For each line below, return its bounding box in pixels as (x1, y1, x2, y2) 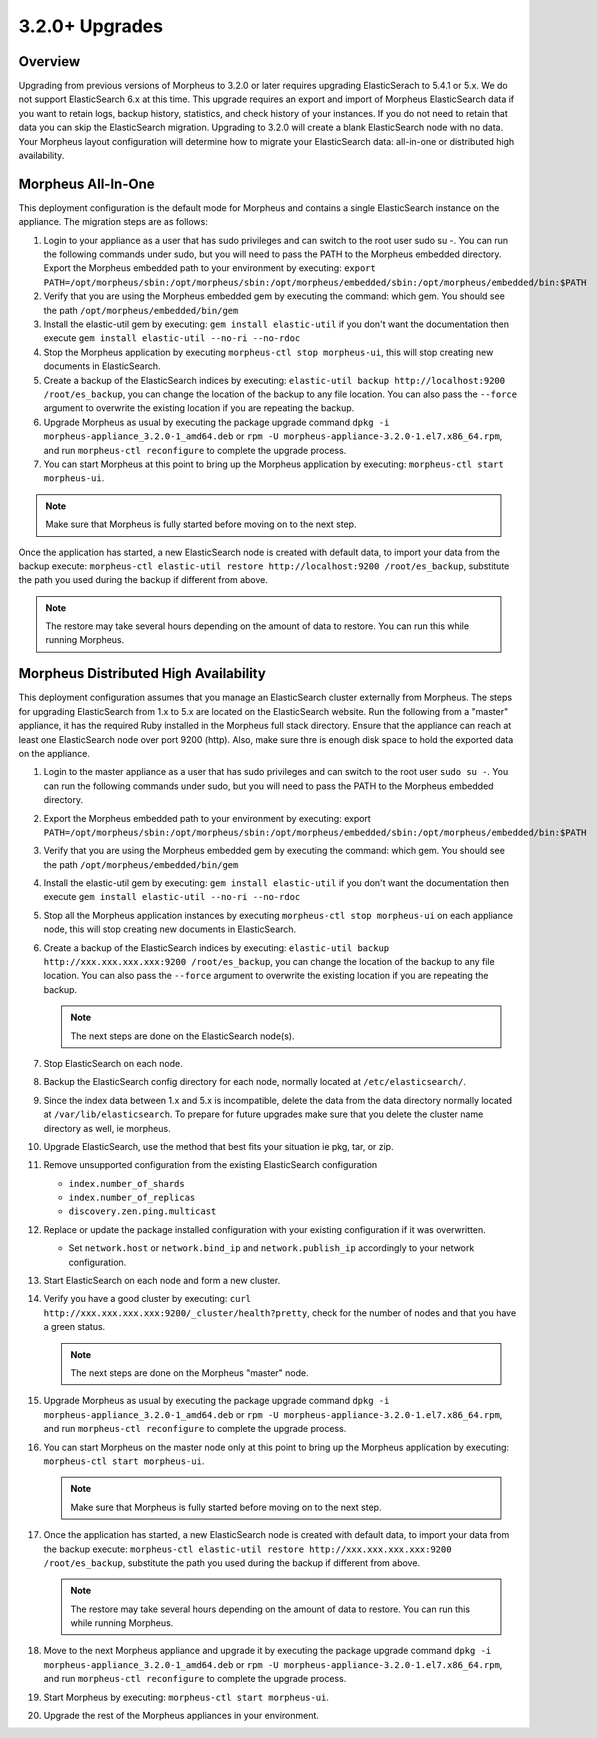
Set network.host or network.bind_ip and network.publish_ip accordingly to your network (68, 1242, 475, 1254)
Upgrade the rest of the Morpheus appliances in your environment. (43, 1710, 320, 1722)
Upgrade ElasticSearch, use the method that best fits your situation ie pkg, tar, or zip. (43, 1140, 394, 1152)
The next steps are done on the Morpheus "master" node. (70, 1367, 309, 1379)
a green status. (43, 1321, 106, 1333)
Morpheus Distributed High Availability (18, 665, 267, 682)
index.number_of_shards (68, 1178, 185, 1189)
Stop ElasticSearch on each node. (43, 1057, 184, 1069)
